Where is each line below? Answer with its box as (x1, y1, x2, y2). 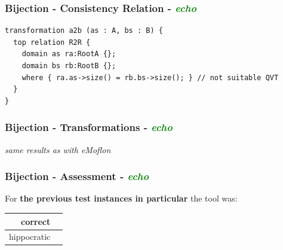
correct (21, 215, 51, 227)
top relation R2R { (13, 38, 91, 47)
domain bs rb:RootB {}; (21, 62, 116, 70)
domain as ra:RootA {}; (21, 50, 116, 59)
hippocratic (9, 230, 51, 243)
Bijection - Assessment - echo (5, 169, 149, 184)
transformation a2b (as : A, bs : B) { (5, 26, 163, 35)
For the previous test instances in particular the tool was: (5, 192, 238, 205)
